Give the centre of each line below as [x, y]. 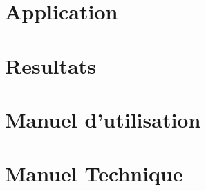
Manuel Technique [94, 173]
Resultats [50, 65]
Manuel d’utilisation [103, 119]
